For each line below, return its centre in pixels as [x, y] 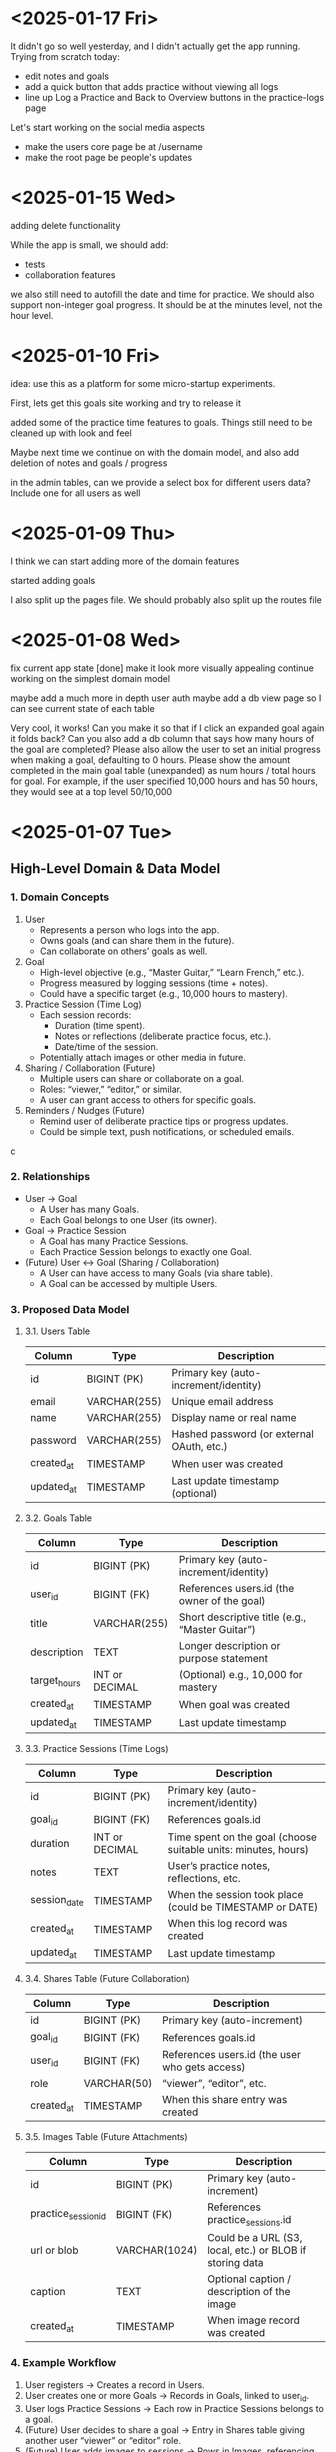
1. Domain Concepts [60, 897]
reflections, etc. [204, 1878]
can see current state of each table [82, 708]
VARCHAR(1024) [156, 2250]
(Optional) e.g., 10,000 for [240, 1675]
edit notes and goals [67, 76]
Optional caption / [249, 2279]
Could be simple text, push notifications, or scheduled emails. [167, 1131]
